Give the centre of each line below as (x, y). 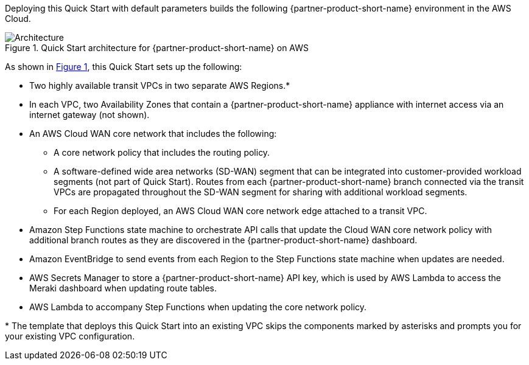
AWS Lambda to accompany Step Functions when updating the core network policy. (198, 307)
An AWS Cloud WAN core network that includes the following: (153, 134)
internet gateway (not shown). (89, 115)
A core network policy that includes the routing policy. (162, 152)
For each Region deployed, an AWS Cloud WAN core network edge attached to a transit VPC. (240, 211)
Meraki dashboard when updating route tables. (123, 288)
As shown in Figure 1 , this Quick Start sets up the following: (124, 67)
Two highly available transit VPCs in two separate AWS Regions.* (160, 85)
